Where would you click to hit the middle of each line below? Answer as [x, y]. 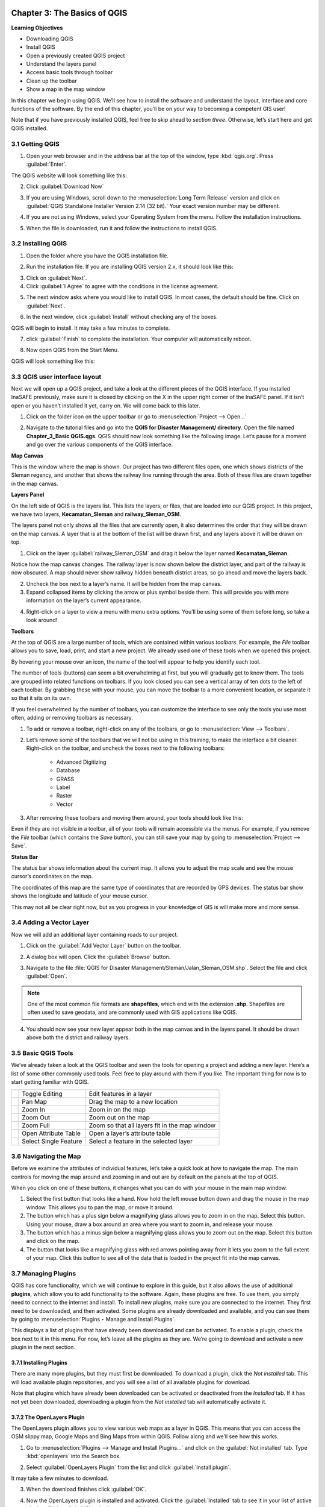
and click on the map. [53, 1241]
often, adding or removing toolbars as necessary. [72, 718]
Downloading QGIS [50, 39]
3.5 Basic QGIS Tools [42, 1053]
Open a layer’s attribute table [130, 1133]
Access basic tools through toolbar [70, 72]
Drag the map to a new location [133, 1101]
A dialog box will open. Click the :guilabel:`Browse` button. [98, 957]
